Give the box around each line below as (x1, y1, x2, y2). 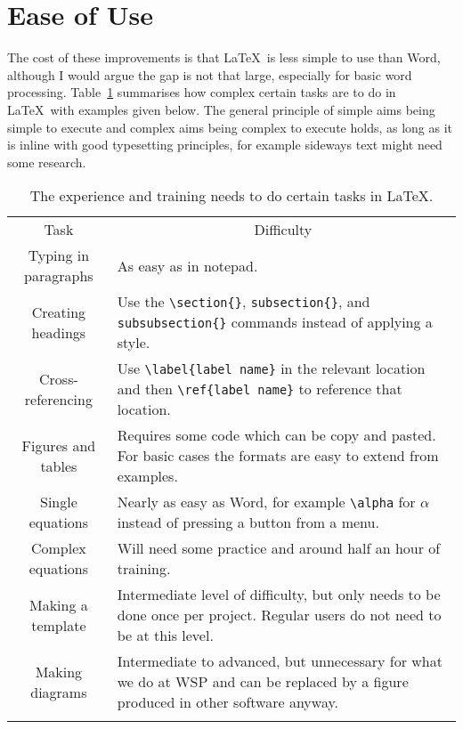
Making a (28, 594, 88, 615)
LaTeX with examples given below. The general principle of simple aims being (7, 100, 435, 118)
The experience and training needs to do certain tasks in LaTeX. (29, 185, 434, 207)
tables (40, 455, 77, 476)
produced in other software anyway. (117, 692, 339, 713)
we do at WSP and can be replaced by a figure (117, 671, 409, 693)
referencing (24, 388, 93, 409)
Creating (31, 301, 86, 322)
